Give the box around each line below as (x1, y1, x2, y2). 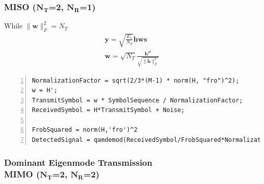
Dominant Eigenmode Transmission (4, 156, 152, 168)
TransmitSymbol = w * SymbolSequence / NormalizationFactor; (32, 96, 243, 104)
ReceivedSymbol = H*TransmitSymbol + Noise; (32, 106, 185, 114)
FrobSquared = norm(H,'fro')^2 (32, 126, 138, 134)
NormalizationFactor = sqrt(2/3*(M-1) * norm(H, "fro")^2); (32, 77, 240, 84)
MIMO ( (4, 167, 40, 180)
